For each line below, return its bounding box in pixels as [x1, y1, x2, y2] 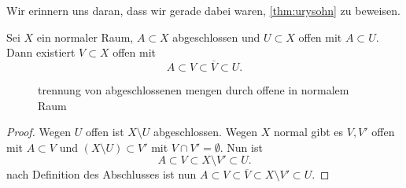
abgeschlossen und [172, 28, 260, 45]
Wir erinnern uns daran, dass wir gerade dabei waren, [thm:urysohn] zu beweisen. [6, 2, 400, 18]
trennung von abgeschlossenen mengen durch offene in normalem [38, 82, 349, 98]
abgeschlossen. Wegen [153, 123, 258, 140]
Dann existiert [6, 44, 76, 61]
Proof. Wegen [6, 123, 71, 140]
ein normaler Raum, [36, 28, 134, 45]
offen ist [85, 123, 124, 140]
